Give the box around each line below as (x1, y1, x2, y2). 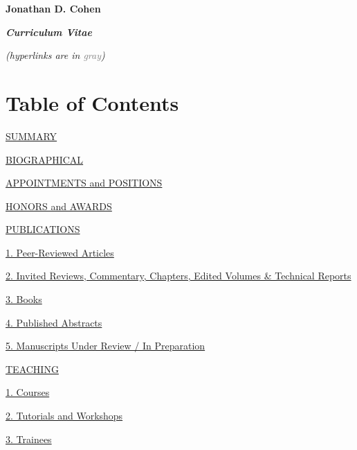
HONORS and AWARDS (6, 198, 112, 213)
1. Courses (6, 385, 50, 399)
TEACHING (6, 361, 59, 376)
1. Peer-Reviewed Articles (6, 245, 114, 259)
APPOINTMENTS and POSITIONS (6, 175, 163, 190)
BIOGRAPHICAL (6, 152, 84, 166)
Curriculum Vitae (6, 24, 92, 39)
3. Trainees (6, 431, 52, 446)
